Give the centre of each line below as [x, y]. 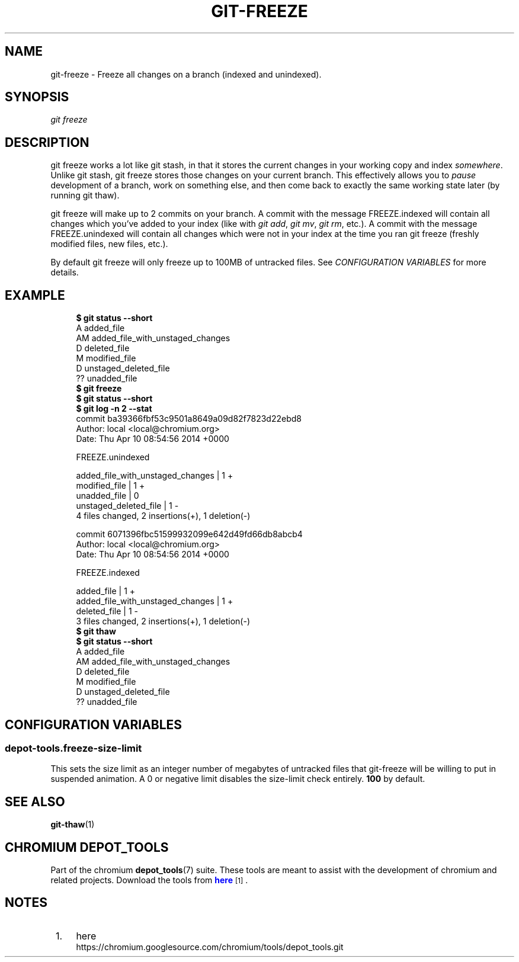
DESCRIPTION [47, 142]
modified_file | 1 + [110, 486]
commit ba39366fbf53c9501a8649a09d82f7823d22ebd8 [189, 419]
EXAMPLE [35, 295]
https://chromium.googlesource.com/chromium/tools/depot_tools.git [210, 947]
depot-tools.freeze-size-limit [73, 748]
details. [65, 272]
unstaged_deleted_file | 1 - [127, 506]
